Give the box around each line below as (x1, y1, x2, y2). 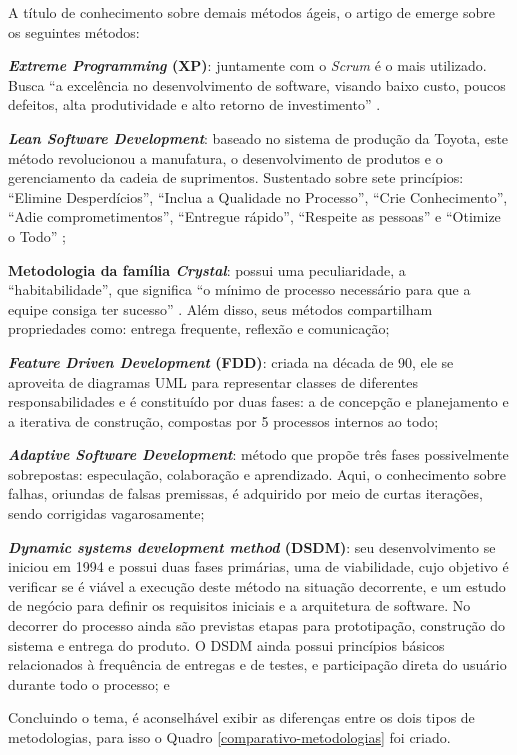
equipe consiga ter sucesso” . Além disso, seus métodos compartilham (8, 298, 433, 319)
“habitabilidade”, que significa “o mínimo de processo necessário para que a (8, 279, 471, 300)
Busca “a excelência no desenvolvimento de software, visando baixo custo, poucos (8, 74, 506, 95)
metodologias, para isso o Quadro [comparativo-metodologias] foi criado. (8, 727, 451, 747)
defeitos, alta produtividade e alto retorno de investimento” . (8, 94, 381, 115)
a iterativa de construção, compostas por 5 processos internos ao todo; (8, 410, 439, 431)
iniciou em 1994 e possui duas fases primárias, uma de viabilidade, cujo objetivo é (8, 556, 509, 577)
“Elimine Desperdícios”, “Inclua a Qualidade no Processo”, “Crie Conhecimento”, (8, 186, 508, 207)
